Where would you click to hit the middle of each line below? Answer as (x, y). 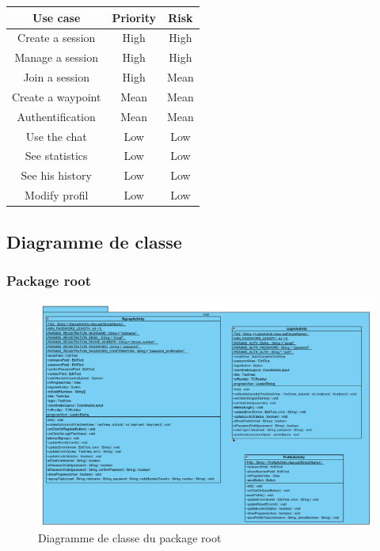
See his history (56, 175)
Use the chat (56, 136)
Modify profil (57, 195)
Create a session (57, 38)
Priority (134, 17)
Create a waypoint (57, 96)
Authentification (56, 116)
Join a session (57, 77)
